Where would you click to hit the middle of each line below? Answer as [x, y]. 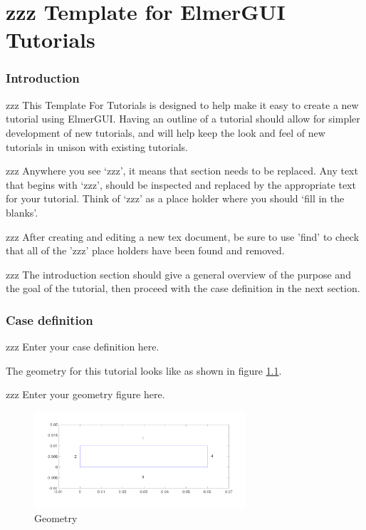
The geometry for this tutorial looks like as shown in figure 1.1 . [144, 370]
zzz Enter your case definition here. [83, 347]
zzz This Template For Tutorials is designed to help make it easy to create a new [182, 104]
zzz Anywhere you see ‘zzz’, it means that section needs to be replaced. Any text [182, 171]
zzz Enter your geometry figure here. [85, 394]
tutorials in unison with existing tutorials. [97, 146]
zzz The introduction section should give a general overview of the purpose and [178, 274]
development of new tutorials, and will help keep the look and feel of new [166, 132]
